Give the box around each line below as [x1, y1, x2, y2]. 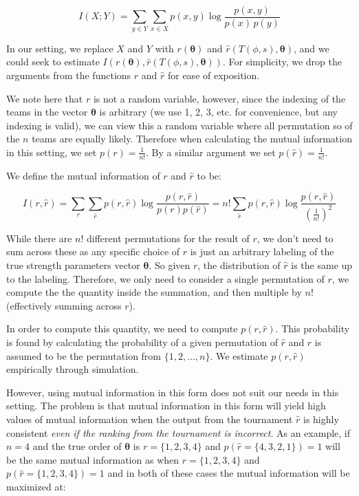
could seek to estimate [6, 54, 100, 69]
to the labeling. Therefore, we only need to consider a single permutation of [6, 271, 325, 285]
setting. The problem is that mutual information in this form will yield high [6, 398, 326, 413]
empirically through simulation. [6, 362, 139, 376]
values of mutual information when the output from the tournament [6, 411, 293, 426]
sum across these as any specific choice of [6, 244, 180, 259]
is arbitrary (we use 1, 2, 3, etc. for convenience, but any [99, 105, 338, 119]
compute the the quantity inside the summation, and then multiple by [6, 285, 302, 299]
